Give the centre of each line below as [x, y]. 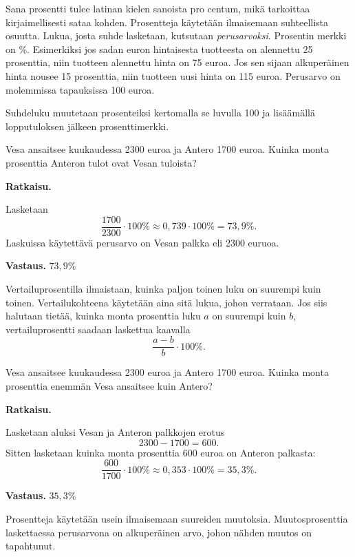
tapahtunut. [31, 546]
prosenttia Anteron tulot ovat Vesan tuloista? [101, 162]
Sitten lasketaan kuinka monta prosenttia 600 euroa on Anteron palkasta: [161, 452]
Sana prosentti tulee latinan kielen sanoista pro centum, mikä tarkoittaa [158, 8]
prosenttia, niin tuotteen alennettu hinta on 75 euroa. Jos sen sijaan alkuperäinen [177, 62]
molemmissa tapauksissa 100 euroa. [80, 89]
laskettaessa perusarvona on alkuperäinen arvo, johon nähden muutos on [159, 532]
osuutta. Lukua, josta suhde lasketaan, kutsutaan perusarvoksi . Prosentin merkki [176, 35]
